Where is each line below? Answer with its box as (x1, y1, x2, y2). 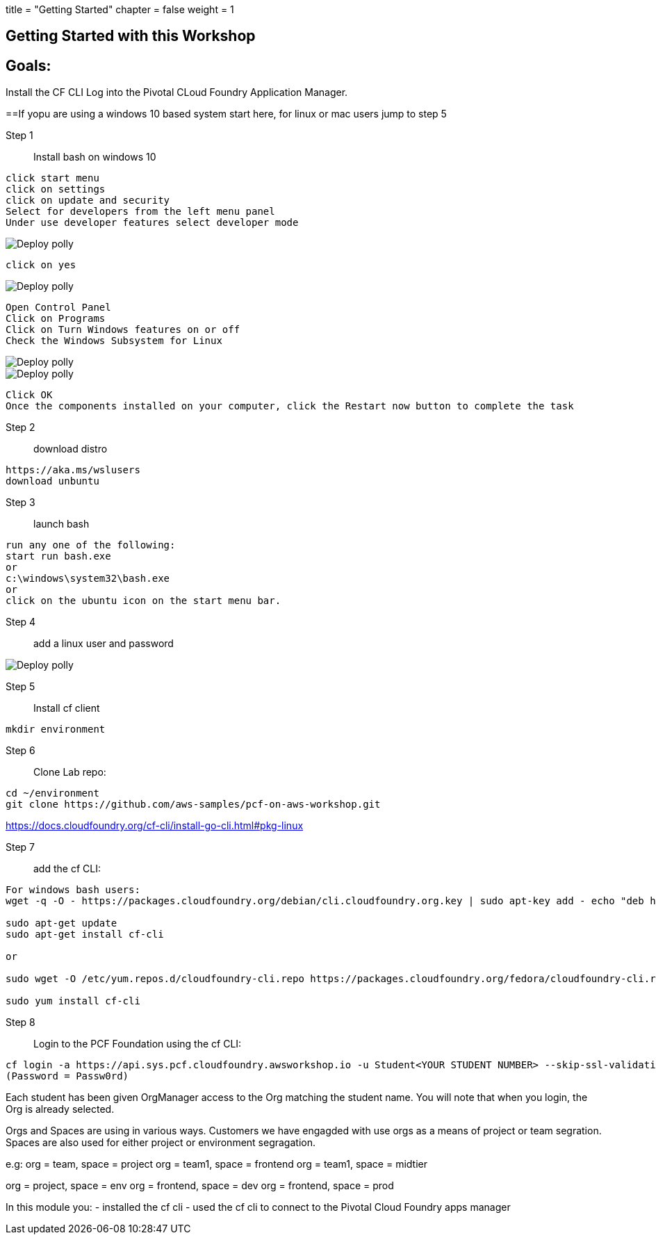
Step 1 (6, 129, 33, 142)
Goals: (6, 56, 51, 74)
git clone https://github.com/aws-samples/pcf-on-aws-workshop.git (6, 799, 381, 810)
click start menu (6, 172, 99, 184)
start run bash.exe (6, 550, 111, 562)
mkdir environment (6, 724, 106, 735)
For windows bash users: (6, 884, 140, 896)
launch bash (33, 518, 90, 530)
